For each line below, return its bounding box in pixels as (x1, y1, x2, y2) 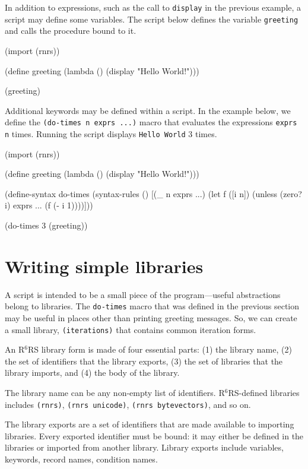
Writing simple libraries (5, 253, 204, 278)
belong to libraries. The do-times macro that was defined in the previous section (5, 300, 300, 312)
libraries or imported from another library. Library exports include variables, (5, 441, 284, 454)
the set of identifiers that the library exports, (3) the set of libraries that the (5, 354, 283, 367)
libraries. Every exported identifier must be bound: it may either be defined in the (5, 429, 304, 442)
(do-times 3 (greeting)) (5, 218, 88, 231)
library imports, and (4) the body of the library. (5, 366, 180, 379)
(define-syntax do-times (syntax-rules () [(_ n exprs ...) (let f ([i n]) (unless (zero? (5, 187, 302, 199)
